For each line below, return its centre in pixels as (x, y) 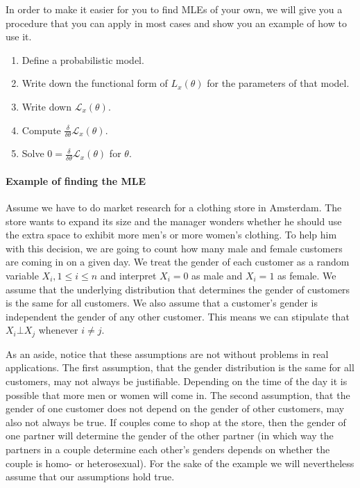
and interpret (128, 275)
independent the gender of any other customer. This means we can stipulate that (178, 316)
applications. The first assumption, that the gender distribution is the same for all (180, 367)
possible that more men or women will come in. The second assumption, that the (178, 395)
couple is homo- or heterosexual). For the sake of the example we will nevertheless (180, 463)
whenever (58, 330)
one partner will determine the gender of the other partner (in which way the (170, 436)
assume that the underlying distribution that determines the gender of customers (178, 289)
